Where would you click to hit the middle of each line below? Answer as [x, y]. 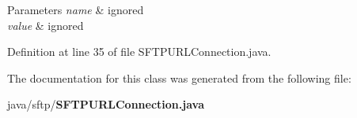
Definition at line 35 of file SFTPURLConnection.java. [139, 52]
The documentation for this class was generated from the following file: [179, 77]
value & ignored [46, 25]
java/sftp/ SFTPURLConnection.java [106, 104]
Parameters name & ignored [76, 9]
